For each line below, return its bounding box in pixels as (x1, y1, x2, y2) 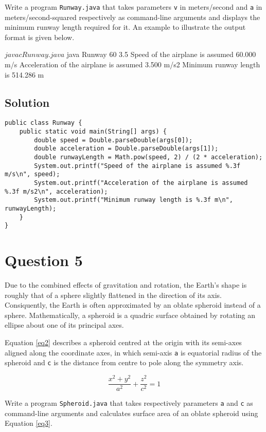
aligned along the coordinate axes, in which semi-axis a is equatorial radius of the (5, 347, 262, 358)
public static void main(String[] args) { (19, 128, 167, 136)
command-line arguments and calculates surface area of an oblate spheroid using (5, 407, 258, 418)
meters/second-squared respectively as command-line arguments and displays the (5, 11, 260, 22)
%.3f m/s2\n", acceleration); (5, 187, 108, 195)
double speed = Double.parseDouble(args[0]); (34, 136, 193, 144)
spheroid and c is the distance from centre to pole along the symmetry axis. (5, 357, 244, 368)
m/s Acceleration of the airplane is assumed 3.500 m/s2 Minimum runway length (5, 59, 260, 70)
